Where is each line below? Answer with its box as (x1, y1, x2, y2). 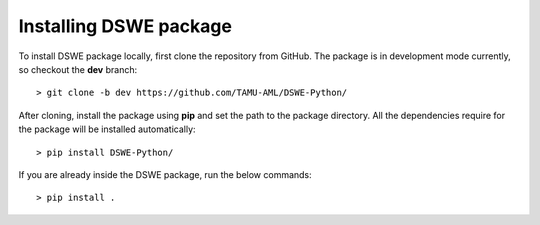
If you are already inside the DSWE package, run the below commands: (18, 168, 312, 180)
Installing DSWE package (18, 15, 232, 37)
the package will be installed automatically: (18, 123, 196, 135)
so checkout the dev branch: (18, 63, 138, 75)
